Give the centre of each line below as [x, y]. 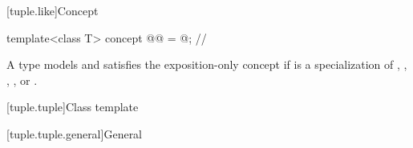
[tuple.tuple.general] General [75, 133]
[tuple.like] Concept [53, 10]
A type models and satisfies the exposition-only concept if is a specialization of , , [207, 64]
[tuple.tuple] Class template [73, 107]
